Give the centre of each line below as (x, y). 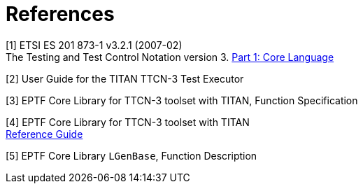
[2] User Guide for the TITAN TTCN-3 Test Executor (125, 78)
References (60, 14)
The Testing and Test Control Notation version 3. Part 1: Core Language (170, 57)
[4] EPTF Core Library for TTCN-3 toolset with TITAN (128, 122)
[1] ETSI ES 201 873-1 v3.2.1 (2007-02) (94, 45)
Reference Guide (44, 134)
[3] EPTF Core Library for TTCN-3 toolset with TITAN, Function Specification (182, 100)
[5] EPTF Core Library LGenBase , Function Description (131, 155)
